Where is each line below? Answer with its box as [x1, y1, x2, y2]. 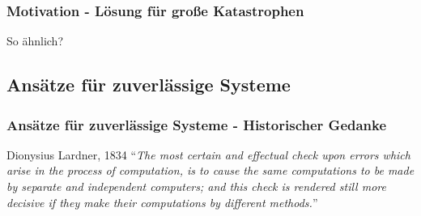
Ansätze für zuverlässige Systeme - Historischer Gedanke [6, 114, 387, 134]
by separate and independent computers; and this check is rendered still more [6, 178, 386, 194]
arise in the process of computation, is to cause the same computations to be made [6, 162, 415, 179]
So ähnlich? [6, 32, 64, 49]
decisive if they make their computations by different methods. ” [6, 193, 318, 210]
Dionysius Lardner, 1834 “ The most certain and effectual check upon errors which [6, 146, 410, 163]
